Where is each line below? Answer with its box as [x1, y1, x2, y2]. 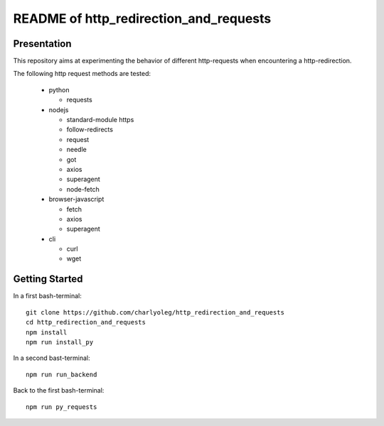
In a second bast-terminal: [13, 354, 90, 362]
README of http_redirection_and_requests [13, 11, 272, 26]
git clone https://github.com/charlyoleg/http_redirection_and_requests [26, 308, 284, 316]
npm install [26, 328, 68, 337]
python [48, 85, 70, 94]
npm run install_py [26, 338, 94, 346]
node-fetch [66, 185, 100, 193]
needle [66, 146, 87, 154]
